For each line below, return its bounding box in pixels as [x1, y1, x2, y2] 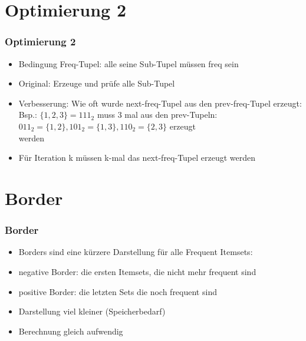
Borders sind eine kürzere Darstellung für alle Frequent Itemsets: [18, 246, 253, 258]
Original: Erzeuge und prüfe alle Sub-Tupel [18, 77, 175, 90]
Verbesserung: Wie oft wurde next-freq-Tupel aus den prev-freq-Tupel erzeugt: [18, 97, 302, 109]
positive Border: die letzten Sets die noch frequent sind [18, 285, 217, 297]
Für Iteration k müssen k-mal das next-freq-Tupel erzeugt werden [18, 151, 256, 164]
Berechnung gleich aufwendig [18, 325, 123, 337]
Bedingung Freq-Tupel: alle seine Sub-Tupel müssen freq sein [18, 57, 239, 69]
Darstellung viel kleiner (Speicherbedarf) [18, 305, 166, 317]
